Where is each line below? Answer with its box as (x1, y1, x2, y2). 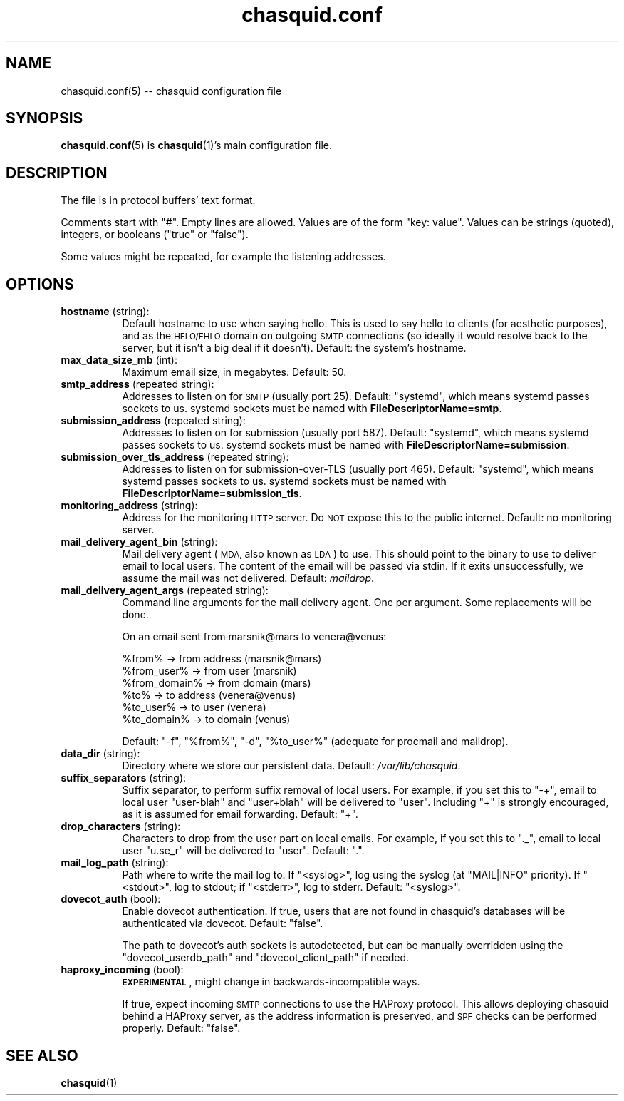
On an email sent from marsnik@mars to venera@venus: (122, 630, 387, 643)
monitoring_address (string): (61, 499, 198, 512)
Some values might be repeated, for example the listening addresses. (61, 250, 386, 263)
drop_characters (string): (61, 820, 181, 833)
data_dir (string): (61, 747, 140, 760)
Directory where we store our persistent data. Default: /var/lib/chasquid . (122, 759, 461, 772)
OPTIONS (6, 275, 74, 293)
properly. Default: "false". (122, 1022, 241, 1035)
